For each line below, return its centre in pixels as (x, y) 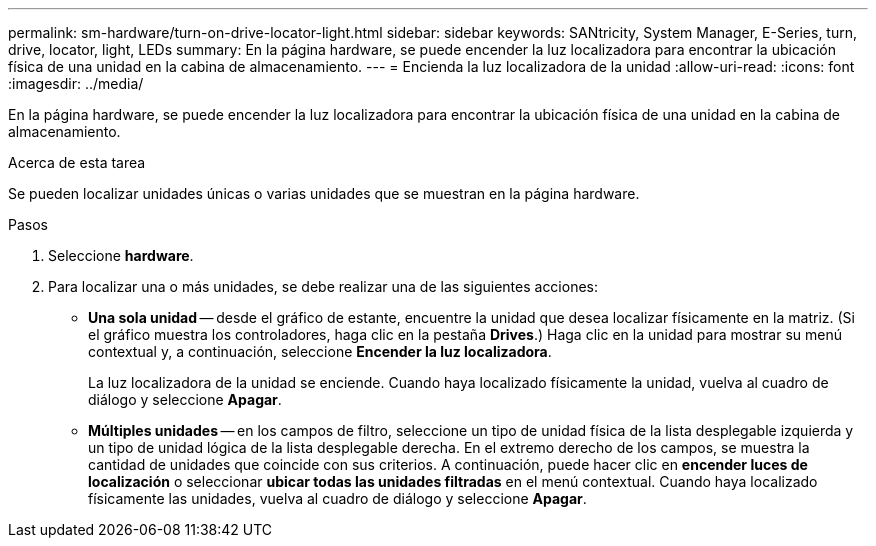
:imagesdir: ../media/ (76, 83)
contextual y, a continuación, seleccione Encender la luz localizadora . (320, 351)
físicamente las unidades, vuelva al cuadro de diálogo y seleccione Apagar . (337, 498)
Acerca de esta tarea (77, 162)
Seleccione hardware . (121, 255)
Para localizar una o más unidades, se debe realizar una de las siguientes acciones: (323, 286)
